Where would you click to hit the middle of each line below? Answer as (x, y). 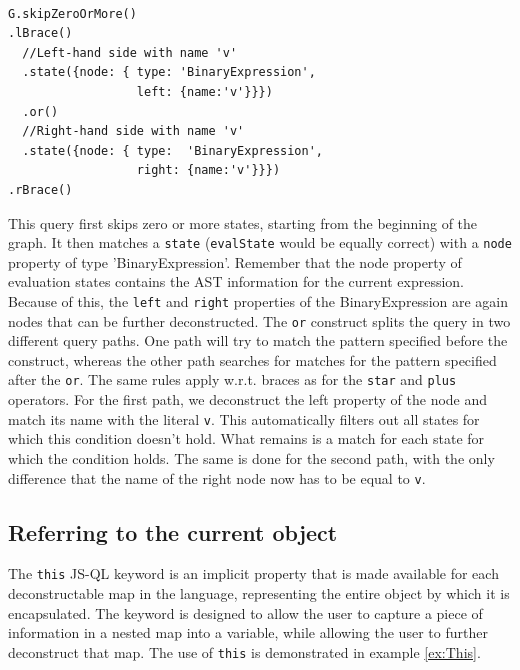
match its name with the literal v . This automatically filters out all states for (244, 418)
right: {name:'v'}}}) (208, 170)
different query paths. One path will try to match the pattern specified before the (258, 340)
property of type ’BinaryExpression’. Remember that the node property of (235, 261)
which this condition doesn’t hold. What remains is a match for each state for (246, 438)
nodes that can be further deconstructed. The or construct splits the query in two (259, 320)
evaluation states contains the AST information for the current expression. (236, 281)
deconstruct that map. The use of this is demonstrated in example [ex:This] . (244, 651)
